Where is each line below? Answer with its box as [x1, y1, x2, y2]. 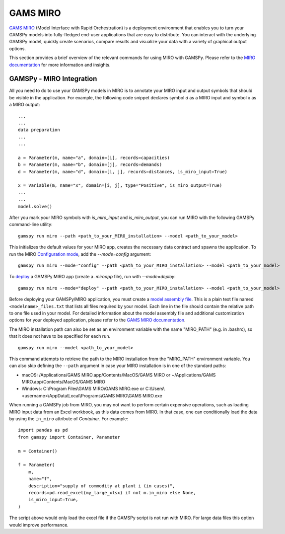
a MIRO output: [9, 102, 40, 108]
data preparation [18, 127, 60, 133]
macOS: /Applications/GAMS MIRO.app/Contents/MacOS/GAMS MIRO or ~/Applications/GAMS [21, 372, 216, 378]
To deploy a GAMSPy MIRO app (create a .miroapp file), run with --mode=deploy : [9, 274, 176, 280]
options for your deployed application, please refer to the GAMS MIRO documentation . [9, 317, 186, 323]
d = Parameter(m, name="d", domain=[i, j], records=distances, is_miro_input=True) [18, 169, 228, 174]
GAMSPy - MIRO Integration [9, 75, 97, 83]
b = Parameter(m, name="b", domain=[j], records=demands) [18, 162, 162, 167]
